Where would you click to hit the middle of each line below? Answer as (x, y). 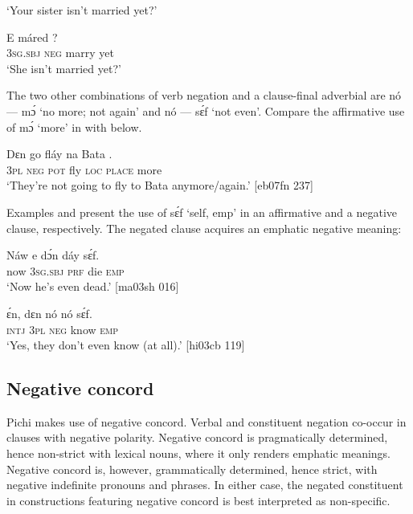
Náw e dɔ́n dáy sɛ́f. (53, 255)
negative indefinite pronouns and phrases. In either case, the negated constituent (205, 485)
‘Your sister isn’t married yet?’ (82, 10)
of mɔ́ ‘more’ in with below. (74, 126)
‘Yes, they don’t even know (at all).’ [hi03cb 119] (126, 345)
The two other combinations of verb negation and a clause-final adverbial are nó (204, 95)
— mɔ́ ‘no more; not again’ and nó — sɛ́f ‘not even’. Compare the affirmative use (206, 110)
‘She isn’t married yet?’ (64, 68)
